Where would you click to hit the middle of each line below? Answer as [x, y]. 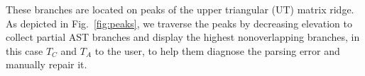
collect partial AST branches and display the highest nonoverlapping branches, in [183, 37]
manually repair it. [47, 64]
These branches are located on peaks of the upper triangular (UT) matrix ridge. [180, 9]
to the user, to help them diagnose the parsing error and [217, 50]
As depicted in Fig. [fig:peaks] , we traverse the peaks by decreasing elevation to [179, 23]
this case [24, 50]
